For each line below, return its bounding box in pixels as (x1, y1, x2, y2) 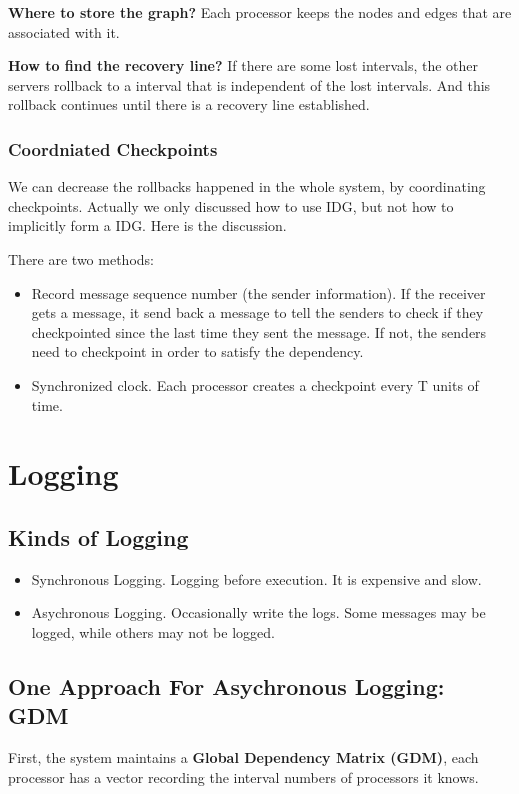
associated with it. (8, 21, 120, 42)
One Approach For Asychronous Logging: (8, 670, 445, 701)
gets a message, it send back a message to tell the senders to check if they (31, 302, 484, 323)
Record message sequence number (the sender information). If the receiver (31, 282, 486, 303)
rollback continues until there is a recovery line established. (8, 94, 370, 115)
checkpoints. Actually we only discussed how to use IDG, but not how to (8, 195, 454, 216)
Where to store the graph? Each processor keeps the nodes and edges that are (8, 2, 512, 22)
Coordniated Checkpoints (8, 136, 218, 161)
